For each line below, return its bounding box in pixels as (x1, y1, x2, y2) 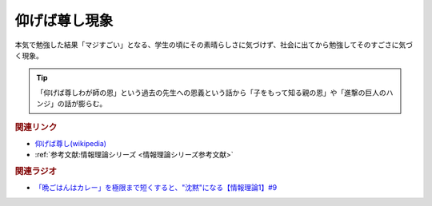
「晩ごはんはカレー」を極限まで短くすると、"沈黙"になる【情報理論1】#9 (34, 183, 278, 192)
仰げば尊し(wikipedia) (34, 138, 107, 148)
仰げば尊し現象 (14, 12, 114, 30)
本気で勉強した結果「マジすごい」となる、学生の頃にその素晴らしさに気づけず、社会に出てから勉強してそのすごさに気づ (14, 40, 414, 50)
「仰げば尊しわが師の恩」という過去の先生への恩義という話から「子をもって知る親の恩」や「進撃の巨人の (36, 88, 387, 97)
